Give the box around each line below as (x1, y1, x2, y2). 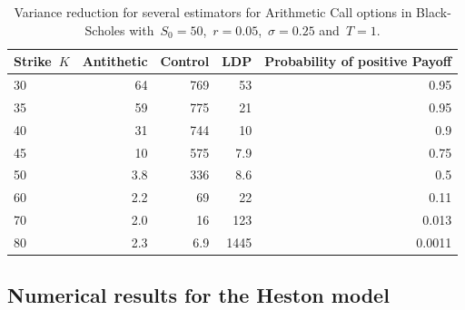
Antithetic (82, 52, 148, 71)
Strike (14, 52, 52, 71)
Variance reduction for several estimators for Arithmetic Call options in (14, 3, 412, 21)
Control (160, 52, 210, 71)
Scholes (84, 20, 125, 39)
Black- (416, 3, 451, 21)
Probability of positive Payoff (264, 52, 452, 71)
